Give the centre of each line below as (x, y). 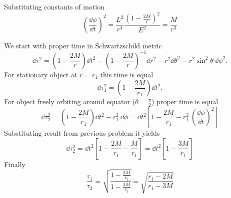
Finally (15, 164)
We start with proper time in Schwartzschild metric (83, 45)
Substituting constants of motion (54, 6)
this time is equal (127, 74)
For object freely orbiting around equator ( (70, 101)
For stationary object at (41, 74)
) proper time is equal (185, 101)
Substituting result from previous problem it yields (82, 133)
